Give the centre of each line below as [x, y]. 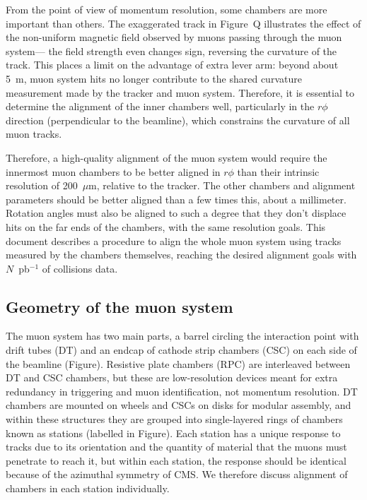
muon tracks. [34, 134]
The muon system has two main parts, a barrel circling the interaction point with [182, 336]
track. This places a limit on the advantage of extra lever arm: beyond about [172, 65]
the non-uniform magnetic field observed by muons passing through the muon [174, 37]
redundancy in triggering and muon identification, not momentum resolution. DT [182, 391]
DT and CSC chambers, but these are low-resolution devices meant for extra [172, 377]
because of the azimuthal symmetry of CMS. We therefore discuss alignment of [177, 474]
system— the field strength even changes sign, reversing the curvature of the [171, 50]
